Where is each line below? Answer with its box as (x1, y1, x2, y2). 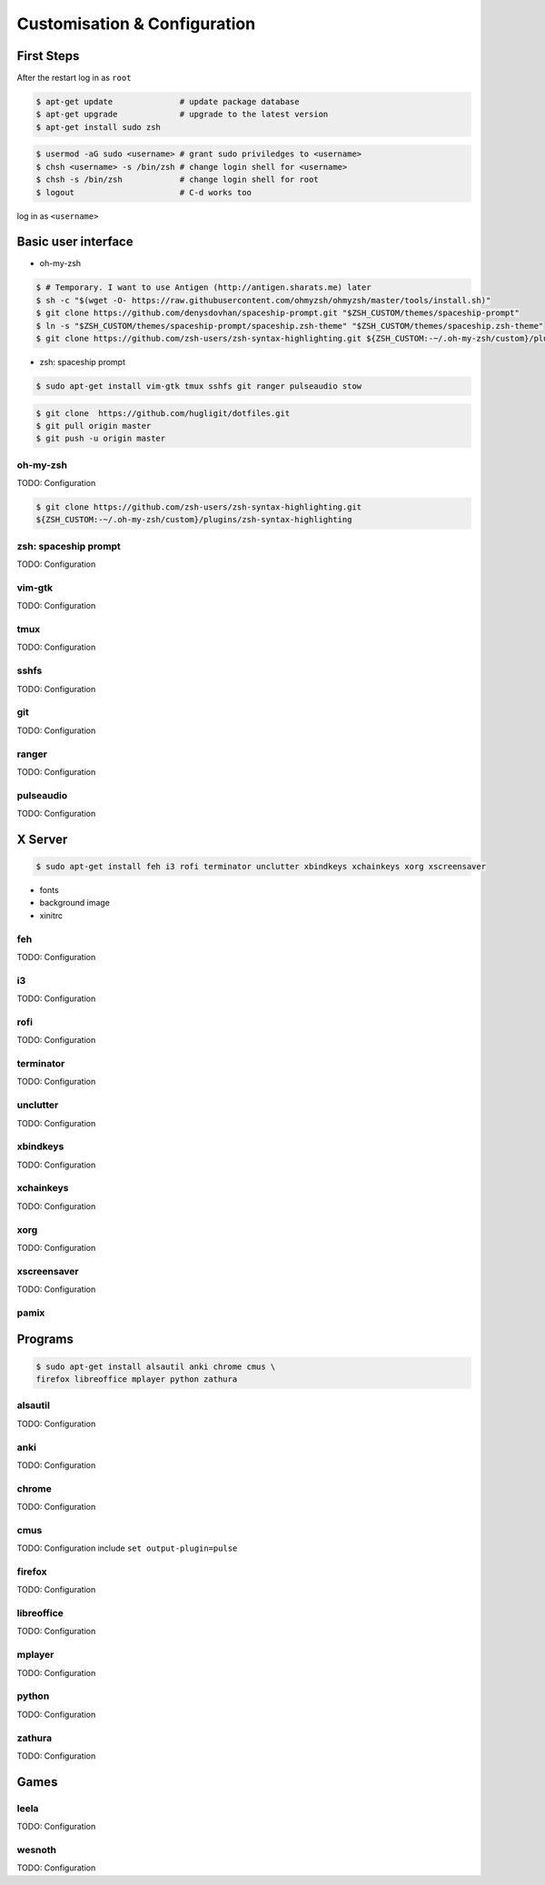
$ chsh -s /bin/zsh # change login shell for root (35, 174, 319, 185)
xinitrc (39, 909, 64, 921)
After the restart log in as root (16, 73, 132, 84)
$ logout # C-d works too (35, 187, 252, 197)
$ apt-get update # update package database (35, 96, 300, 107)
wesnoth (16, 1843, 57, 1856)
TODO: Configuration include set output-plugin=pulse (16, 1543, 238, 1553)
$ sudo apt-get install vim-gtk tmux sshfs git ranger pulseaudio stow (35, 381, 362, 391)
